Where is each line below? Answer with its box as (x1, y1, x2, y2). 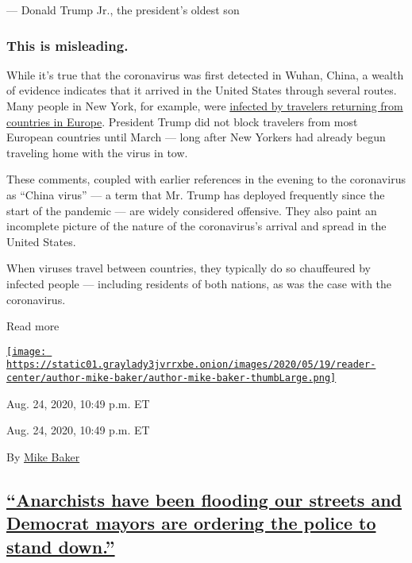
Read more (6, 318, 60, 334)
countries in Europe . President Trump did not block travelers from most (6, 113, 358, 129)
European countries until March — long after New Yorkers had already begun (6, 129, 386, 145)
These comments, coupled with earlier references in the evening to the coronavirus (6, 171, 406, 187)
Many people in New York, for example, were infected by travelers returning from (6, 98, 403, 114)
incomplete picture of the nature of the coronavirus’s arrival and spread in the (6, 218, 387, 234)
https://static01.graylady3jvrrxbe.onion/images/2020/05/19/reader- (6, 359, 376, 371)
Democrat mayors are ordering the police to (6, 511, 376, 535)
